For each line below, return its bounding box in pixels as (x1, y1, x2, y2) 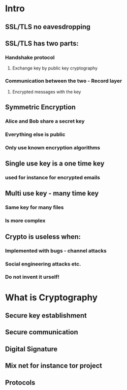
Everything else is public (5, 131, 65, 138)
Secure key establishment (5, 311, 87, 320)
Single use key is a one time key (5, 160, 105, 168)
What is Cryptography (5, 292, 98, 303)
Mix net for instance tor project (5, 361, 102, 370)
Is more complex (5, 217, 46, 224)
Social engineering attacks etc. (5, 260, 81, 267)
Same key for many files (5, 204, 64, 211)
